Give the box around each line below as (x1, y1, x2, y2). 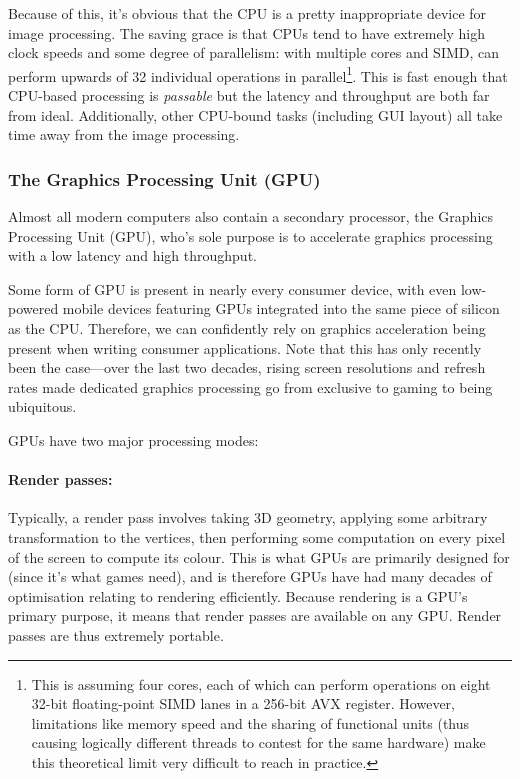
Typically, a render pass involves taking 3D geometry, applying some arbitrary (8, 507, 488, 528)
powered (8, 298, 59, 319)
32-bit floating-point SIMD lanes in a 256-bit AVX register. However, (31, 693, 455, 714)
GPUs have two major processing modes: (8, 429, 259, 450)
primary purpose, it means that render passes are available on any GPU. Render (8, 605, 502, 626)
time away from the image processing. (8, 124, 240, 145)
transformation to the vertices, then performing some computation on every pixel (8, 526, 506, 547)
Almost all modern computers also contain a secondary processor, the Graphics (8, 206, 494, 227)
